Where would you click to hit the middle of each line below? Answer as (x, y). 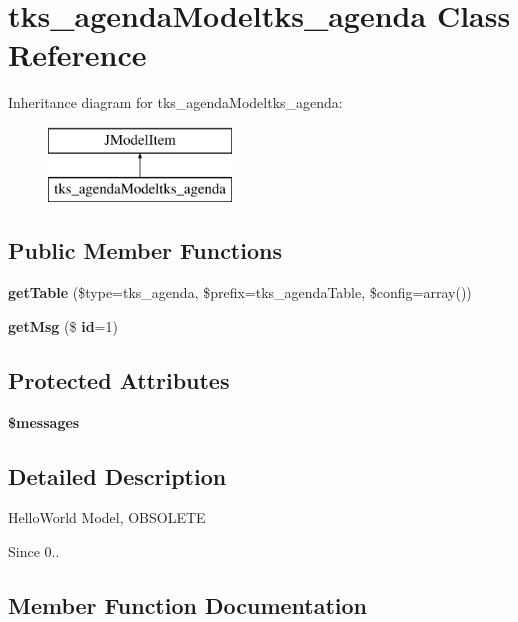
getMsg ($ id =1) (63, 325)
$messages (44, 421)
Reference (77, 54)
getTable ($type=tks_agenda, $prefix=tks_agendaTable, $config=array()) (240, 292)
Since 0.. (34, 551)
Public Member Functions (145, 250)
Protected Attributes (119, 379)
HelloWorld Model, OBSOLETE (107, 517)
